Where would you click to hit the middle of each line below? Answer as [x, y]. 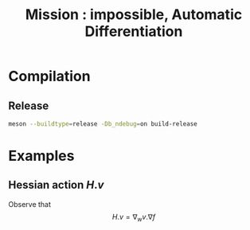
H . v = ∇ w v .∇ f [134, 218]
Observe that [30, 204]
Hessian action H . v [56, 185]
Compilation [49, 76]
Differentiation [134, 31]
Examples [41, 156]
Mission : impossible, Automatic [134, 15]
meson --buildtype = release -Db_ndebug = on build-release [103, 124]
